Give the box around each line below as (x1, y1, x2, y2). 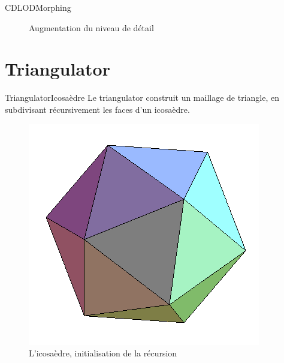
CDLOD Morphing (5, 1, 71, 13)
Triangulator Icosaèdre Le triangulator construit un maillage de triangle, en (5, 91, 280, 104)
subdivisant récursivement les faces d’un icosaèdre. (5, 103, 190, 115)
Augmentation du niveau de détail (29, 21, 154, 34)
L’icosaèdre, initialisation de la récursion (29, 347, 177, 359)
